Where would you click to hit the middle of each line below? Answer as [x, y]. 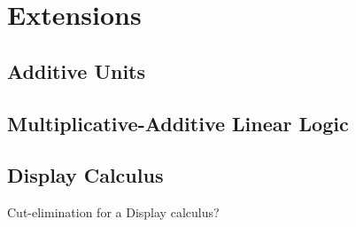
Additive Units [77, 70]
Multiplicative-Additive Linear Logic [178, 123]
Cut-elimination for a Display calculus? [113, 212]
